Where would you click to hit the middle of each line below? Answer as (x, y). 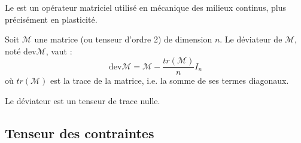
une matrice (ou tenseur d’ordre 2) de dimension (123, 39)
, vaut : (59, 51)
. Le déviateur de (251, 39)
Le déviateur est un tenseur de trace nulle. (83, 101)
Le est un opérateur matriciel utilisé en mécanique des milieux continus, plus (146, 7)
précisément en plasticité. (51, 19)
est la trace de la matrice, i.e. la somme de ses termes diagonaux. (170, 80)
